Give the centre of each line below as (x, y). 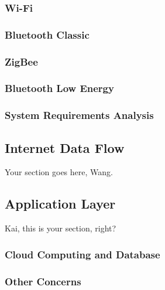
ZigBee (21, 61)
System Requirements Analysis (79, 115)
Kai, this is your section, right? (61, 228)
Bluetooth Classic (47, 34)
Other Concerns (43, 281)
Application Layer (60, 204)
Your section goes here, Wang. (59, 172)
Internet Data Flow (65, 147)
